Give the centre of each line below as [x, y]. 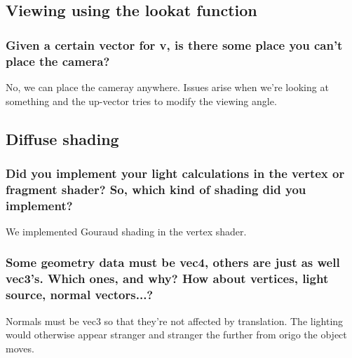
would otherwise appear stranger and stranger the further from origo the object [176, 335]
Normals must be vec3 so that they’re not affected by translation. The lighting [175, 321]
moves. [20, 348]
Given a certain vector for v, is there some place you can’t [174, 44]
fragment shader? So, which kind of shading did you [156, 189]
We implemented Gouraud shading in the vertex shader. [126, 231]
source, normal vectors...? [80, 295]
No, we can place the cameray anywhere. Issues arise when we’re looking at [167, 87]
